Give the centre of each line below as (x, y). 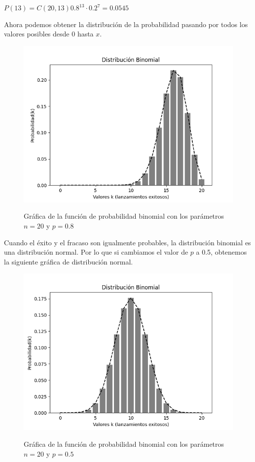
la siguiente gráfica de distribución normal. (69, 261)
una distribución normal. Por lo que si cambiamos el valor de (96, 252)
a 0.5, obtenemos (221, 252)
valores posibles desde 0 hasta (49, 34)
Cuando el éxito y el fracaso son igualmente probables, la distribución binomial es (127, 242)
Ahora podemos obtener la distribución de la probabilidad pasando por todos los (126, 24)
